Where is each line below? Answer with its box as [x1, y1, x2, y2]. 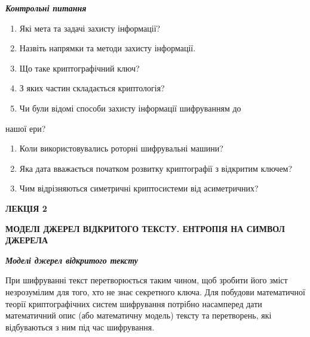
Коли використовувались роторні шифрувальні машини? [19, 142, 223, 154]
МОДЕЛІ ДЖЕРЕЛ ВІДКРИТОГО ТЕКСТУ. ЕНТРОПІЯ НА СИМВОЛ [5, 222, 285, 234]
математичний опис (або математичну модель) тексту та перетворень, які [5, 309, 272, 321]
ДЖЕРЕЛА [5, 234, 48, 246]
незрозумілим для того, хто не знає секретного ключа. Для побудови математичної [5, 285, 305, 298]
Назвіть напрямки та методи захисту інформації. [19, 42, 196, 54]
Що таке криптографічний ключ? [19, 61, 140, 74]
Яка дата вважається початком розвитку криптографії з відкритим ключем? [19, 162, 293, 174]
